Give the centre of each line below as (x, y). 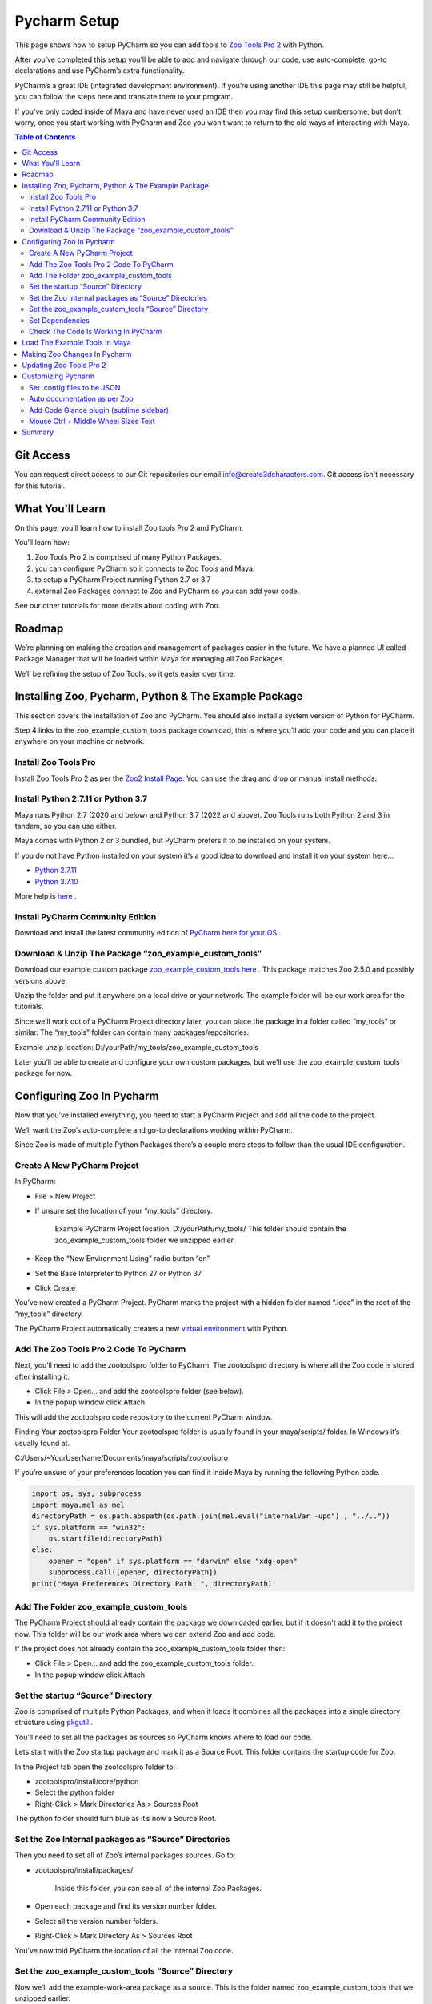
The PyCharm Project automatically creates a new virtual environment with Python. (152, 1329)
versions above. (41, 980)
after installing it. (42, 1376)
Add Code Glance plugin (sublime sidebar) (99, 410)
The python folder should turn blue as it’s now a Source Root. (116, 1819)
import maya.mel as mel (78, 1505)
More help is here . (46, 896)
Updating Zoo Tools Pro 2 (64, 366)
